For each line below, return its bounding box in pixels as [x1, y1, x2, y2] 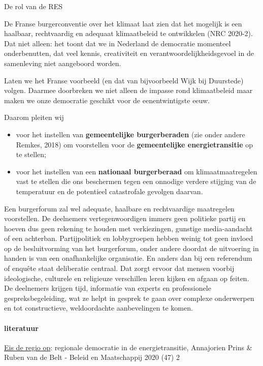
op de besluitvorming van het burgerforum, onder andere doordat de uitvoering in [4, 242, 259, 253]
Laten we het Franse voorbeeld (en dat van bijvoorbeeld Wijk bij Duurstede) [4, 75, 244, 85]
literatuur [4, 322, 39, 333]
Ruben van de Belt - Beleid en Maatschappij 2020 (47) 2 [4, 352, 180, 362]
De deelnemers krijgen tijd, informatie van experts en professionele [4, 283, 211, 293]
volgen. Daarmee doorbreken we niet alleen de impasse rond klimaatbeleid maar [4, 85, 253, 96]
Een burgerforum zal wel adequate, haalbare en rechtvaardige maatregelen [4, 203, 235, 213]
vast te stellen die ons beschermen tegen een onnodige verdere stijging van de [16, 176, 256, 187]
